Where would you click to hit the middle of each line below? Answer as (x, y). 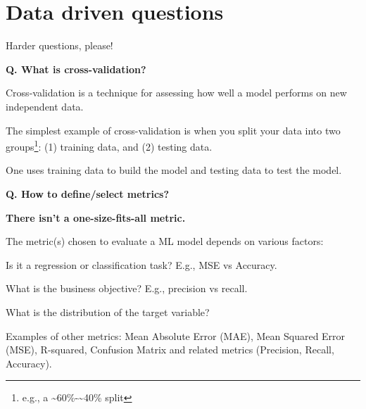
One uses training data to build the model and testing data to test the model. (174, 170)
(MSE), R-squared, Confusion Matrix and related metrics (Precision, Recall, (170, 350)
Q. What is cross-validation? (76, 69)
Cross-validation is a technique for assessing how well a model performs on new (176, 93)
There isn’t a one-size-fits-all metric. (96, 217)
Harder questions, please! (59, 45)
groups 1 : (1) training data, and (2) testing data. (109, 145)
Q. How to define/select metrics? (88, 193)
